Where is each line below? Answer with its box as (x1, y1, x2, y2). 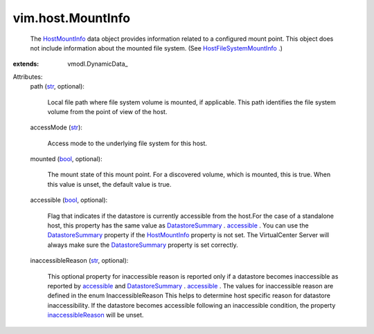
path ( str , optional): (30, 82, 84, 91)
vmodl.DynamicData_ (67, 59, 128, 68)
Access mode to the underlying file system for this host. (47, 139, 208, 147)
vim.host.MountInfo (12, 10, 131, 26)
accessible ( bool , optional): (30, 196, 108, 204)
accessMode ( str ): (30, 123, 83, 131)
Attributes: (12, 73, 43, 81)
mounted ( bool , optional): (30, 155, 103, 163)
